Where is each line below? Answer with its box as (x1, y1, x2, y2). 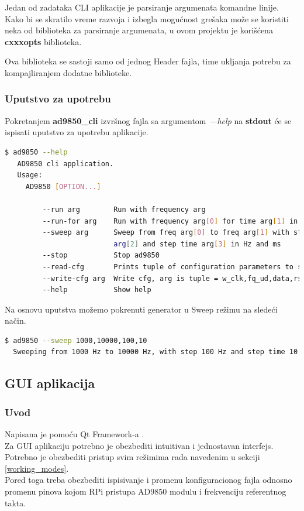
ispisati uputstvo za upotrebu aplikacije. (5, 126, 148, 138)
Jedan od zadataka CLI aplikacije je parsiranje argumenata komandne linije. (5, 1, 279, 13)
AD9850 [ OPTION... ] (25, 182, 101, 191)
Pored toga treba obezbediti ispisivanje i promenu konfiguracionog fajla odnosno (5, 474, 292, 486)
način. (5, 314, 26, 327)
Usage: (17, 171, 43, 180)
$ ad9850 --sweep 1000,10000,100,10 (5, 336, 147, 345)
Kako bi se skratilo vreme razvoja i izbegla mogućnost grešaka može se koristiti (5, 12, 289, 25)
